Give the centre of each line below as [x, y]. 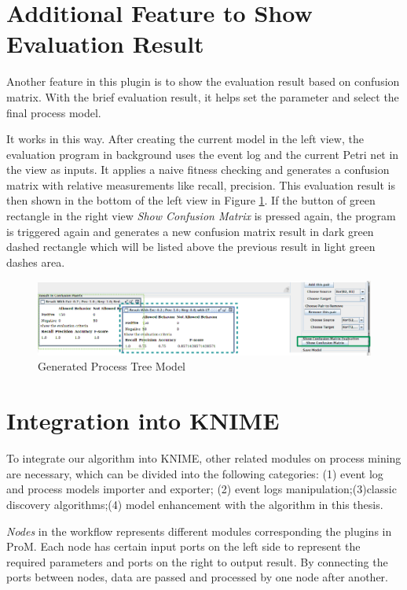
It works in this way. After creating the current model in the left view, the [185, 139]
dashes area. [36, 262]
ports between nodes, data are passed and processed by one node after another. [197, 577]
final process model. [54, 112]
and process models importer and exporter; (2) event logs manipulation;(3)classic [202, 489]
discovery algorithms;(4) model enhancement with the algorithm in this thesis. [195, 504]
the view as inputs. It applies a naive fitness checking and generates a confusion [198, 170]
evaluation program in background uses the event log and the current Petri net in [203, 154]
